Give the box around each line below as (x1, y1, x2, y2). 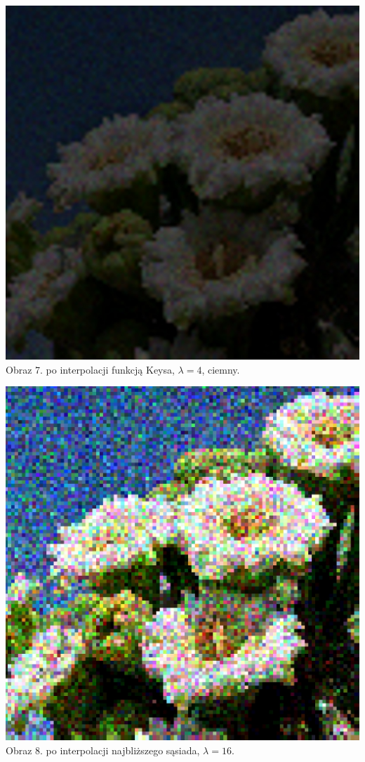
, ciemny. (201, 362, 240, 376)
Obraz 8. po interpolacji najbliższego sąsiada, (6, 742, 200, 757)
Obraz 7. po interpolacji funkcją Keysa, (6, 362, 175, 376)
